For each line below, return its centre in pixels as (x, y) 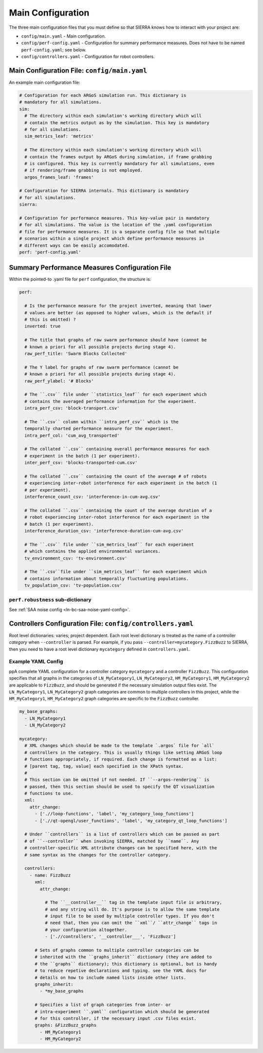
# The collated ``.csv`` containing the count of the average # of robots (116, 477)
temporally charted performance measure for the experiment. (99, 429)
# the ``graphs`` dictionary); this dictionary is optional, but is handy (126, 964)
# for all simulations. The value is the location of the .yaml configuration (115, 225)
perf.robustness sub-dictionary (50, 599)
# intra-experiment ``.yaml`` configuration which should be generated (122, 1012)
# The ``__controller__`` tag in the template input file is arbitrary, (133, 902)
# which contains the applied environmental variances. (93, 551)
